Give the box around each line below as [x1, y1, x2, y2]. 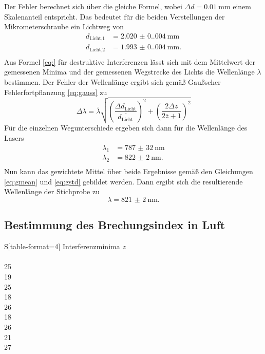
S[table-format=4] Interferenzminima [4, 241, 120, 252]
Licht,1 [89, 36, 105, 42]
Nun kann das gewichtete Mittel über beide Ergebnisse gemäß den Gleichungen [4, 166, 253, 177]
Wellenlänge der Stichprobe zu [4, 186, 100, 197]
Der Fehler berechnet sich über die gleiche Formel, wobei [4, 1, 182, 11]
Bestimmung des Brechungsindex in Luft [4, 217, 225, 233]
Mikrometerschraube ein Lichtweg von [4, 21, 124, 32]
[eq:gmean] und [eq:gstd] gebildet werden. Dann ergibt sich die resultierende [4, 176, 243, 187]
